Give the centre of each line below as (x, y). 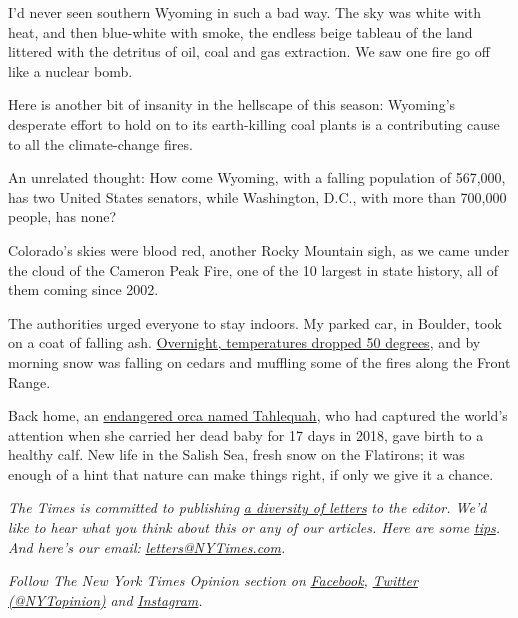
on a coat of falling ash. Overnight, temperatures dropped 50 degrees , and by (244, 342)
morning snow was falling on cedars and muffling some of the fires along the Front (259, 361)
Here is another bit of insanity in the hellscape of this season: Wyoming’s (232, 104)
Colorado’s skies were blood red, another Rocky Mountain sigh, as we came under (259, 249)
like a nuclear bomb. (70, 70)
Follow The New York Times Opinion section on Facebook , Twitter (213, 580)
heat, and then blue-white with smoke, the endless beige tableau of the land (240, 31)
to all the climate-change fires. (100, 143)
